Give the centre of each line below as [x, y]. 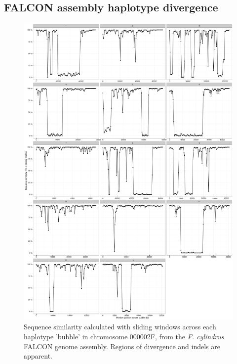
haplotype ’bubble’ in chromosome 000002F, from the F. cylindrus [124, 337]
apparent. [38, 356]
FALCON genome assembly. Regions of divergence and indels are [122, 346]
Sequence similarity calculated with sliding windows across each [120, 327]
